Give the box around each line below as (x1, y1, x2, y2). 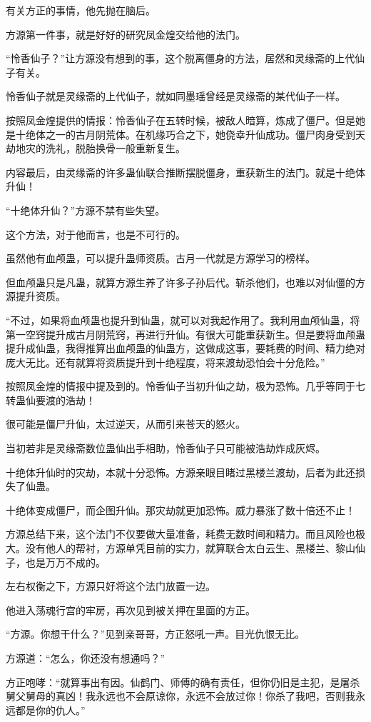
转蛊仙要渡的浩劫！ (6, 392, 96, 407)
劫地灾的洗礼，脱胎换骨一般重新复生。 (6, 141, 185, 156)
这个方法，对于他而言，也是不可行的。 (6, 226, 185, 241)
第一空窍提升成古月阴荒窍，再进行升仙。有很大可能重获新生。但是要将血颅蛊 (6, 326, 365, 341)
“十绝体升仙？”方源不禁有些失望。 (6, 202, 166, 217)
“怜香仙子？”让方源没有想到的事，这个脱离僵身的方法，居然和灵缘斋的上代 (6, 51, 355, 66)
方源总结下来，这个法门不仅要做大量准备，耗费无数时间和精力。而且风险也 (6, 526, 355, 541)
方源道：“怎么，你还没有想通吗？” (6, 651, 166, 665)
